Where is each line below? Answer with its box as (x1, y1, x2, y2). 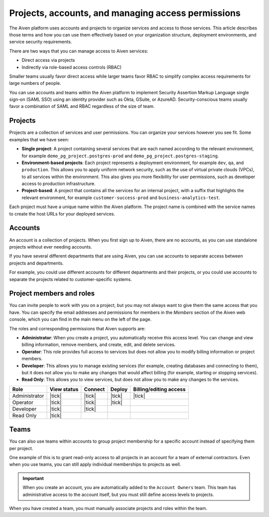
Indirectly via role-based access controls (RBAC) (21, 64, 122, 70)
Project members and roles (9, 289, 95, 298)
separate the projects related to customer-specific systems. (9, 276, 132, 282)
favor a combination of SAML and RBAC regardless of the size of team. (9, 103, 155, 109)
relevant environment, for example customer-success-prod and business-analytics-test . (21, 195, 220, 201)
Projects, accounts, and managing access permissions (9, 7, 241, 18)
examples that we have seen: (9, 136, 69, 142)
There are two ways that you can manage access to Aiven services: (9, 48, 148, 54)
